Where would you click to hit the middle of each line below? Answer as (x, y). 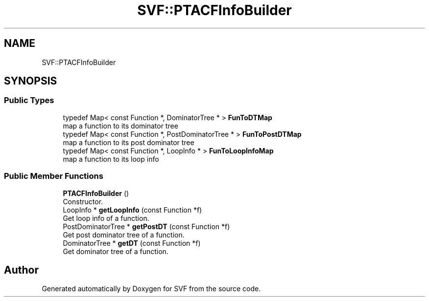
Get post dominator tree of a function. (124, 235)
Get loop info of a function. (106, 218)
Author (21, 270)
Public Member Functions (54, 176)
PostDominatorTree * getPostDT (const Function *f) (146, 226)
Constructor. (83, 201)
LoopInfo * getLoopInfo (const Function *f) (132, 210)
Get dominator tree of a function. (116, 251)
